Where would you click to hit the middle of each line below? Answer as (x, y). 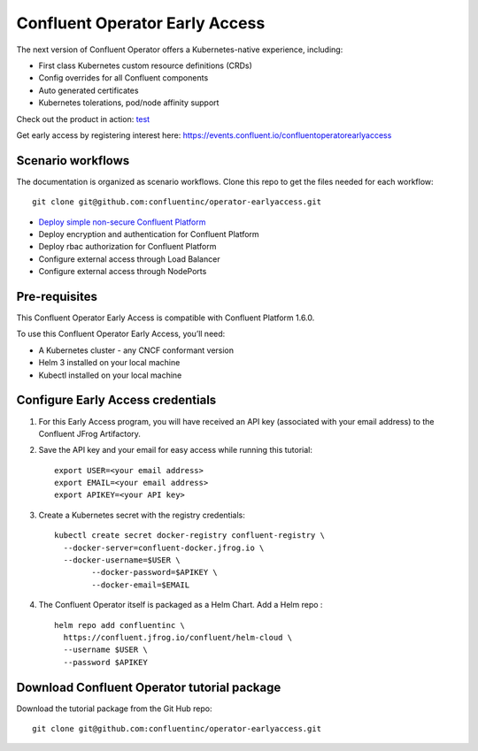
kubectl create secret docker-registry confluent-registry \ (189, 536)
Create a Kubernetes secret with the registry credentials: (142, 515)
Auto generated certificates (89, 90)
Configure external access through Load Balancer (129, 259)
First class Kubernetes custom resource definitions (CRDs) (145, 65)
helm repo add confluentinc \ (120, 625)
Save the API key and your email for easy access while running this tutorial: (176, 450)
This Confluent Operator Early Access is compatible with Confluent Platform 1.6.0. (166, 318)
